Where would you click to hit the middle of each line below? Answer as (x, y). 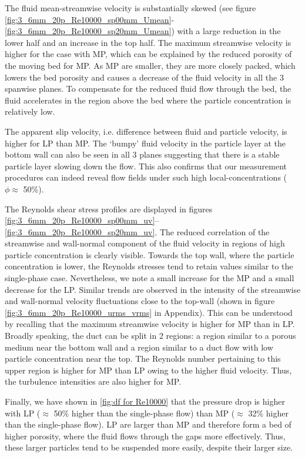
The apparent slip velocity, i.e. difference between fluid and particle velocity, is (146, 131)
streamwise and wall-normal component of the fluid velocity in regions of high (145, 243)
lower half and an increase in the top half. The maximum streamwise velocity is (148, 42)
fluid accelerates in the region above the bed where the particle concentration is (148, 100)
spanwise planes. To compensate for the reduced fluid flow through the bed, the (148, 89)
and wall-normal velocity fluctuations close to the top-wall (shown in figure (140, 301)
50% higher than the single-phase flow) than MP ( (144, 413)
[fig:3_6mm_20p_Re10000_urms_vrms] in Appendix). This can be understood (149, 312)
